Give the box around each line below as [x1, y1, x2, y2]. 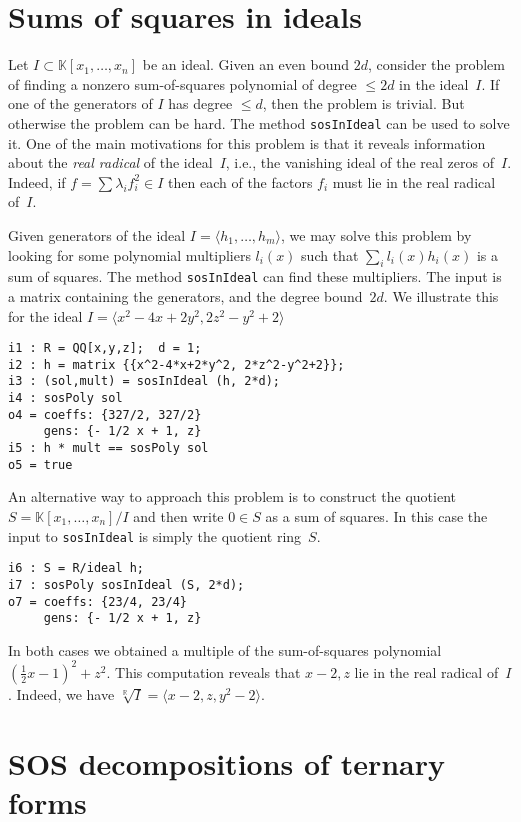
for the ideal [8, 305, 83, 326]
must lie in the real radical [332, 171, 496, 192]
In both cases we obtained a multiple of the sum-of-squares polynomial [8, 639, 442, 660]
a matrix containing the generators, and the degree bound [8, 285, 363, 306]
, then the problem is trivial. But [262, 93, 465, 114]
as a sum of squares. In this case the [265, 506, 488, 527]
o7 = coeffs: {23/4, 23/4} [8, 594, 187, 609]
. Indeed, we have [8, 683, 115, 704]
